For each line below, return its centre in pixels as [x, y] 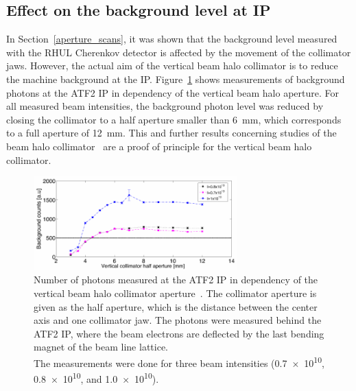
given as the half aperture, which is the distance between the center [176, 306]
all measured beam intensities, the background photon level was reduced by [165, 106]
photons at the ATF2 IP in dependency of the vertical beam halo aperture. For [173, 92]
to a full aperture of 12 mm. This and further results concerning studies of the [171, 133]
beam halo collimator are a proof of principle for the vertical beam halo [159, 146]
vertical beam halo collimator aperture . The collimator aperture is [175, 293]
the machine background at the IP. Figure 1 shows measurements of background [176, 79]
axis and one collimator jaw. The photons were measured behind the [178, 320]
